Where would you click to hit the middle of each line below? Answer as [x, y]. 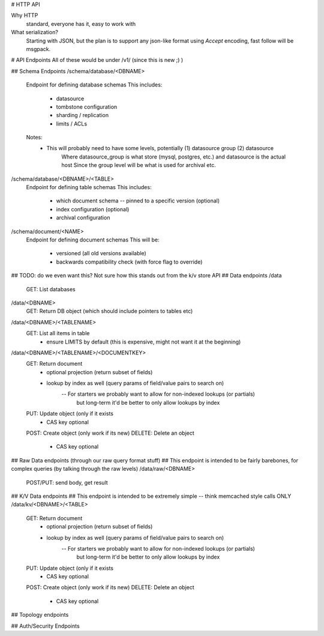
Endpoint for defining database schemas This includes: [94, 85]
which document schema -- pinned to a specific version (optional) [138, 201]
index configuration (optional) [93, 209]
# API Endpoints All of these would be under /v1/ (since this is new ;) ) [97, 60]
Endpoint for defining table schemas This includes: [89, 187]
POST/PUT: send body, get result [67, 482]
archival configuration [83, 218]
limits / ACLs [71, 124]
